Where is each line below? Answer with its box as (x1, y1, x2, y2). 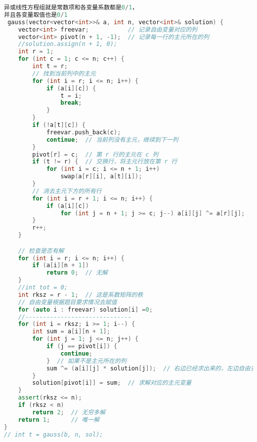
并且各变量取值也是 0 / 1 (4, 11, 68, 18)
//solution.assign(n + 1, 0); (18, 40, 118, 48)
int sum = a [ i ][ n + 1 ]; (32, 328, 110, 335)
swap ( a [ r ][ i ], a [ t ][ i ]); (60, 173, 142, 180)
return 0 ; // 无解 (46, 269, 108, 277)
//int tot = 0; (18, 284, 68, 291)
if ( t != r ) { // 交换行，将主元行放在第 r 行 (32, 158, 177, 165)
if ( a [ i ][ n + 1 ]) (32, 262, 89, 269)
